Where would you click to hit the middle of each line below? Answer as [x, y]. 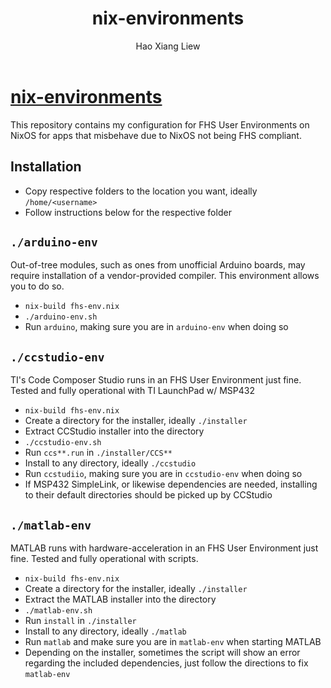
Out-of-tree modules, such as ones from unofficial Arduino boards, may [158, 265]
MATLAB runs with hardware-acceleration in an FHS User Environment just [164, 548]
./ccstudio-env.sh [63, 443]
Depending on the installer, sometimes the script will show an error [162, 652]
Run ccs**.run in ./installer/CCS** [98, 453]
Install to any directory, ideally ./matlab [105, 631]
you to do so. [37, 286]
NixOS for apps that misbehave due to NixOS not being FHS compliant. [156, 135]
